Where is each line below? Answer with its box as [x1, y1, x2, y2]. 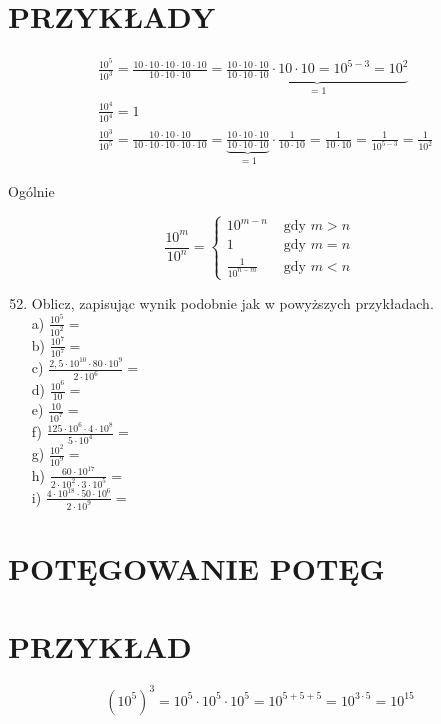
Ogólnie [8, 180, 55, 201]
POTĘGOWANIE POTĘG [8, 547, 385, 588]
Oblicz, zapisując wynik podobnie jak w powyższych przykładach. [31, 292, 434, 313]
